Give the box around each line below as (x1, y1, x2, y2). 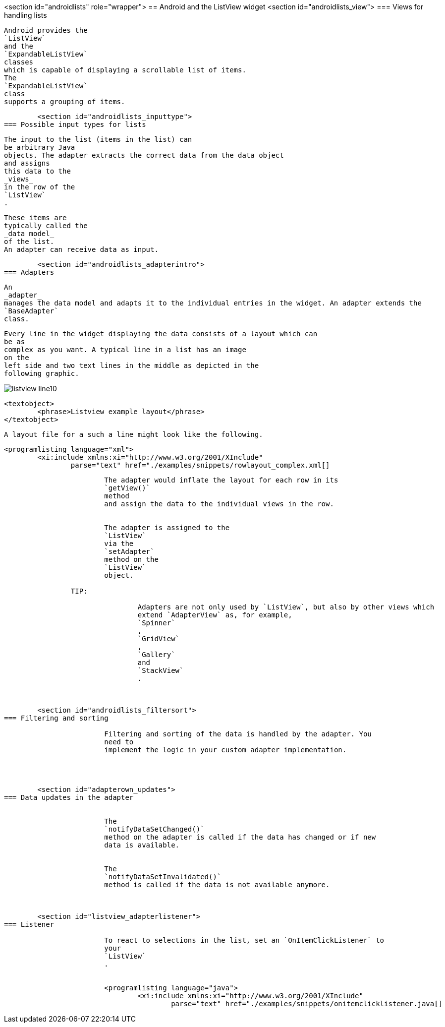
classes (4, 58, 34, 66)
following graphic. (4, 369, 79, 377)
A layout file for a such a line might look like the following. (4, 430, 263, 438)
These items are (4, 214, 67, 222)
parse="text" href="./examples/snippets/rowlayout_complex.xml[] (70, 461, 330, 469)
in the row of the (4, 183, 75, 191)
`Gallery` (137, 651, 175, 659)
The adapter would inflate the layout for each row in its (104, 476, 338, 484)
